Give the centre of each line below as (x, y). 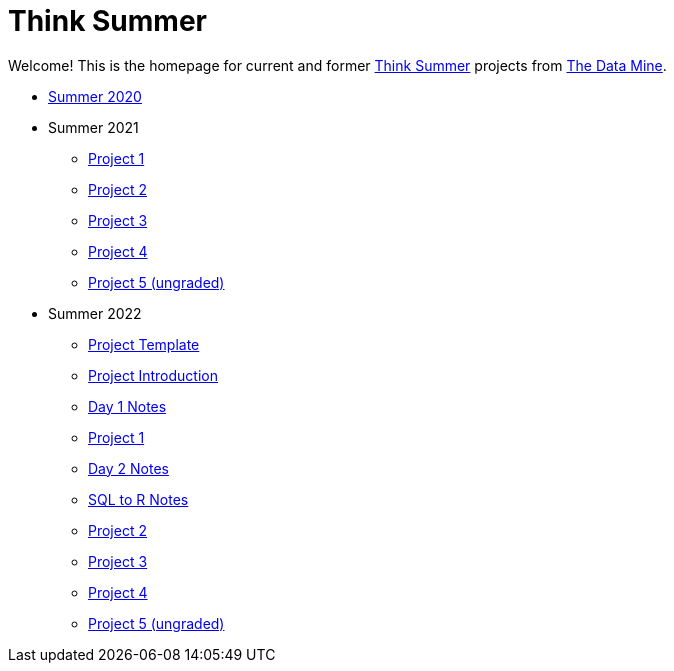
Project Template (144, 344)
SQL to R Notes (138, 499)
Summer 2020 (95, 96)
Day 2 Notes (128, 468)
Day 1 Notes (127, 406)
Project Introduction (153, 375)
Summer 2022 (95, 313)
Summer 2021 (93, 127)
